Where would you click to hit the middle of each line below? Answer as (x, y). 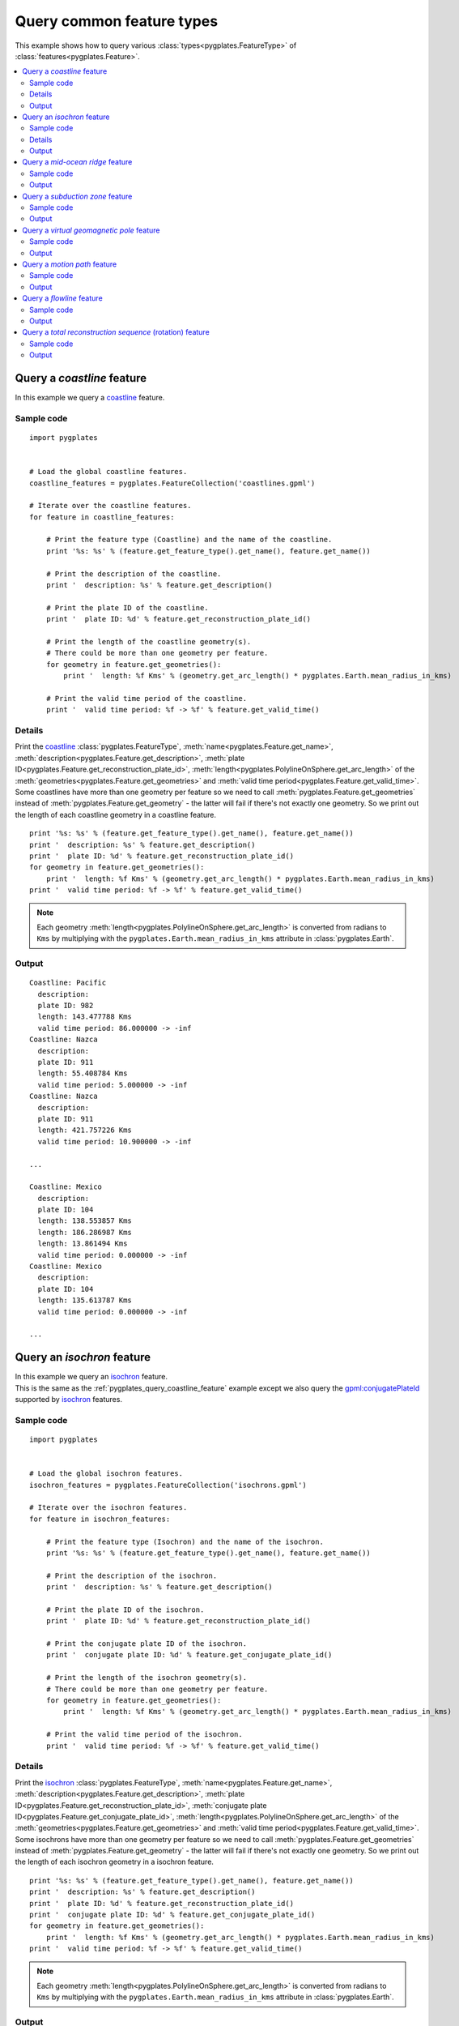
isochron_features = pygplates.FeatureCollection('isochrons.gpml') (168, 1485)
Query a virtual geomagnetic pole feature (91, 230)
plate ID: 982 (66, 1006)
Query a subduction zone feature (77, 196)
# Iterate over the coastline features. (110, 506)
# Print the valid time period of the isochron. (144, 1735)
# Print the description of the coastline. (134, 574)
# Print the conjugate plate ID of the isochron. (146, 1644)
